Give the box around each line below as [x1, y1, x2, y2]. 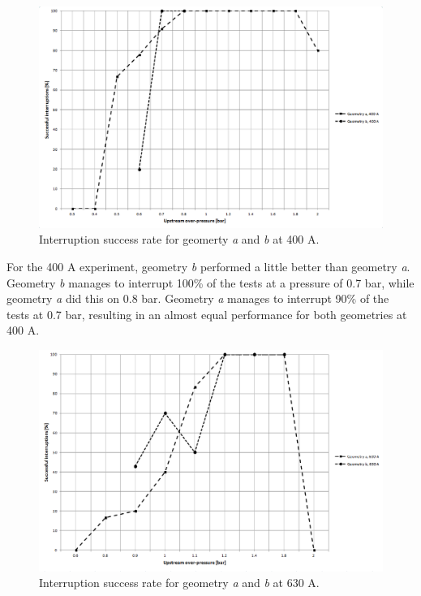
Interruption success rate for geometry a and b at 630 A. [39, 574, 320, 591]
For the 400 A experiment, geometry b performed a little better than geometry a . [6, 258, 410, 275]
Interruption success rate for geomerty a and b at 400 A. [39, 231, 320, 248]
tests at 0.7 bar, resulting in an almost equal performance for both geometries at [6, 305, 407, 322]
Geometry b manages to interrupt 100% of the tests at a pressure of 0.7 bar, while [6, 274, 415, 291]
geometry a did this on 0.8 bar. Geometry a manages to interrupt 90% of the [6, 290, 389, 307]
